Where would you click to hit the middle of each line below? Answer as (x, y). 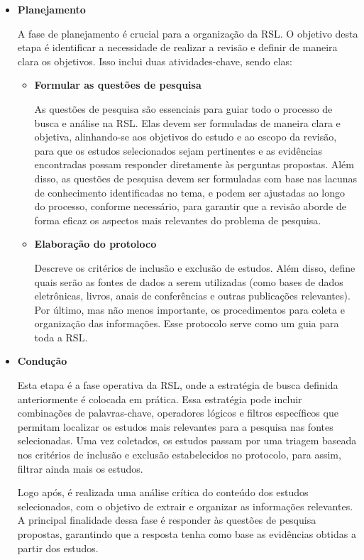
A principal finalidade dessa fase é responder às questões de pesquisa (167, 520)
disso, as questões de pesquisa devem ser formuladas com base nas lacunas (195, 178)
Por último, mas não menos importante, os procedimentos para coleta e (189, 309)
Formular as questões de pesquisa (118, 85)
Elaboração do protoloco (95, 244)
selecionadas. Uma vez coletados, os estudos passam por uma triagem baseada (187, 440)
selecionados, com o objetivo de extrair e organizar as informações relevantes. (185, 506)
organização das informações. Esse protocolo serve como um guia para (187, 323)
